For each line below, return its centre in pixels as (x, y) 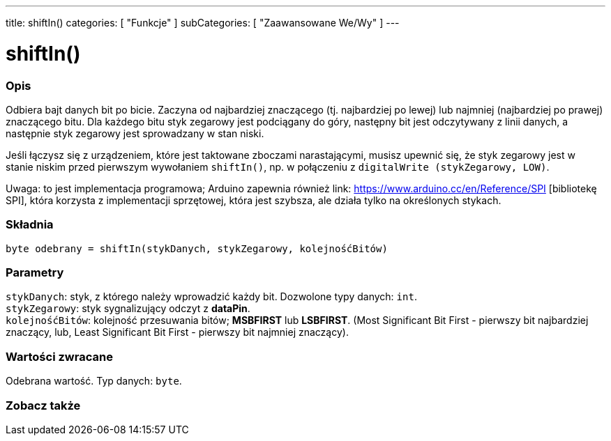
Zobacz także (43, 405)
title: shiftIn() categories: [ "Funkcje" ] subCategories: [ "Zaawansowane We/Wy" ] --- (203, 23)
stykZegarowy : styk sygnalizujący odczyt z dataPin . (128, 309)
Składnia (30, 225)
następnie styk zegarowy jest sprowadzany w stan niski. (135, 133)
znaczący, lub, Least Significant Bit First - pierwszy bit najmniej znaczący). (177, 332)
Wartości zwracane (59, 356)
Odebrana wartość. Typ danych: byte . (94, 381)
